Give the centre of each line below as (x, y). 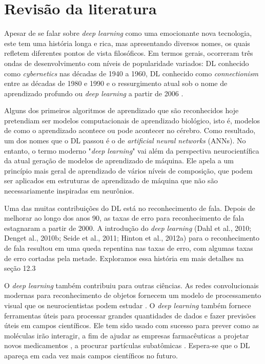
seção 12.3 (20, 268)
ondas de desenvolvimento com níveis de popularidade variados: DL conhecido (127, 63)
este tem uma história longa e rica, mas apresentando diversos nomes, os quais (127, 43)
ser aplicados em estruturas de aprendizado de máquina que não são (111, 180)
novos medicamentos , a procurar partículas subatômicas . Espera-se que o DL (127, 345)
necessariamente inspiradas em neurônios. (69, 191)
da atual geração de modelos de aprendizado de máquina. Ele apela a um (119, 160)
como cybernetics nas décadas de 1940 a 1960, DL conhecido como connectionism (131, 73)
